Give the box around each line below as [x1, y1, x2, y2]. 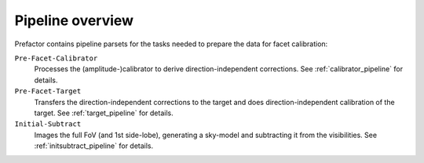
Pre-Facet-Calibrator [14, 53, 98, 63]
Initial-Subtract [14, 120, 82, 129]
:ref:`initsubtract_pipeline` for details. [34, 141, 154, 150]
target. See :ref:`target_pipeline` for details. [34, 108, 174, 118]
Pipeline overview [14, 12, 133, 29]
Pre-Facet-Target [14, 87, 82, 96]
